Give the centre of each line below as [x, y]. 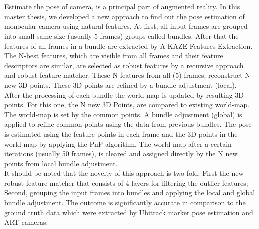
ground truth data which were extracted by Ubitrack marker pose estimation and [129, 212]
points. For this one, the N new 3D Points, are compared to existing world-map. [127, 105]
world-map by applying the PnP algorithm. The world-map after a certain [118, 144]
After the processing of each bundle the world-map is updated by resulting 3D [124, 95]
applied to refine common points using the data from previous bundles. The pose [128, 124]
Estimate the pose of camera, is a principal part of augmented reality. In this [122, 7]
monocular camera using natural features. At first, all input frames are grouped [126, 26]
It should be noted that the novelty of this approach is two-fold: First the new [124, 173]
